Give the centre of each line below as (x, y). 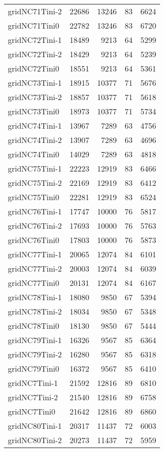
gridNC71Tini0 (34, 25)
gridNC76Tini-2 (35, 226)
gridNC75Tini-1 (35, 168)
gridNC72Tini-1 (35, 40)
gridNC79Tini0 (34, 368)
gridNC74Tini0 (34, 154)
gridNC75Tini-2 (35, 183)
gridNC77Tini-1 (35, 254)
